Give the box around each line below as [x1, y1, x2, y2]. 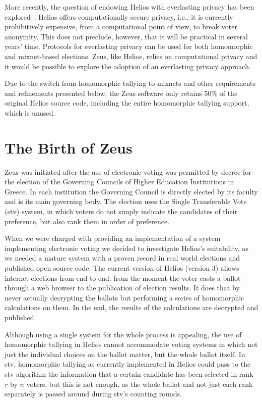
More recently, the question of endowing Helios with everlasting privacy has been [5, 2, 254, 12]
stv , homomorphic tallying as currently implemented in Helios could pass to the [5, 359, 251, 369]
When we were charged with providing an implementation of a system [5, 233, 221, 243]
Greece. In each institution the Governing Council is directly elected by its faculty [5, 186, 258, 196]
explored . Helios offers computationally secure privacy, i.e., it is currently [5, 11, 233, 22]
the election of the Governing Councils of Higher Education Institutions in [5, 176, 234, 187]
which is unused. [5, 107, 55, 118]
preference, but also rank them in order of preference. [5, 216, 170, 226]
